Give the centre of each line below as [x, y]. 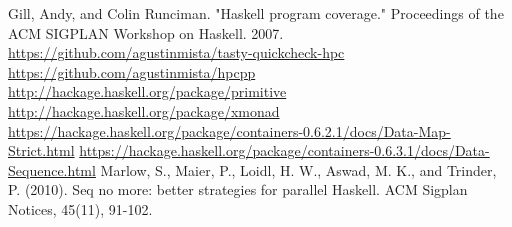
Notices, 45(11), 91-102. [80, 208]
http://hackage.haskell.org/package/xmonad [144, 110]
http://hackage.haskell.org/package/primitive [147, 91]
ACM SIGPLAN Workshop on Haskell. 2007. [146, 32]
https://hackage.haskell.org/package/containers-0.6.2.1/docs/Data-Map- [229, 130]
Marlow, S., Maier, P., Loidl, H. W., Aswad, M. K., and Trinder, [298, 169]
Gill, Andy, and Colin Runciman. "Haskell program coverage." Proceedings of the [256, 13]
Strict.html [41, 150]
